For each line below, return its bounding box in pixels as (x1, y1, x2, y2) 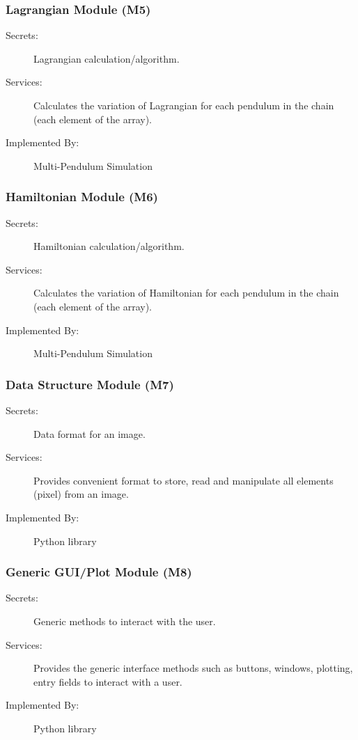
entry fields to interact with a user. (33, 674, 182, 688)
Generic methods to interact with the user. (33, 613, 216, 628)
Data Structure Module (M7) (6, 375, 174, 393)
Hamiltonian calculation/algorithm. (33, 239, 185, 253)
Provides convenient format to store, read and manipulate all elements (33, 473, 334, 487)
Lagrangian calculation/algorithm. (33, 51, 180, 65)
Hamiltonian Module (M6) (6, 188, 158, 205)
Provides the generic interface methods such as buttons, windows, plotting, (33, 661, 353, 675)
